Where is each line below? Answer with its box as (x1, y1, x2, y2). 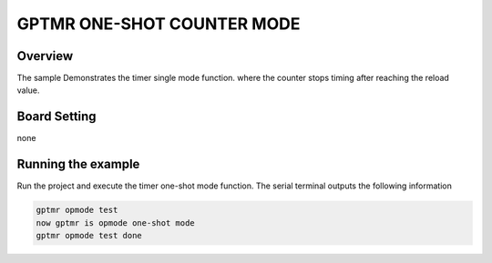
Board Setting (16, 109, 97, 125)
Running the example (16, 157, 140, 172)
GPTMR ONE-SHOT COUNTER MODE (16, 14, 301, 34)
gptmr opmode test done (36, 230, 143, 241)
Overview (16, 48, 74, 64)
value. (16, 85, 40, 96)
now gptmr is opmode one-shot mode (36, 217, 195, 228)
